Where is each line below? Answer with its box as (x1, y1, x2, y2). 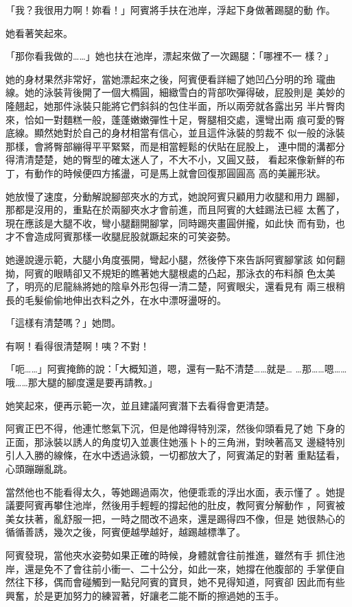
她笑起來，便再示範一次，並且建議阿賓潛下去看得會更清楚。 (5, 398, 274, 412)
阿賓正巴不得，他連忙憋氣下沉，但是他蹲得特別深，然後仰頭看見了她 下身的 (5, 421, 345, 436)
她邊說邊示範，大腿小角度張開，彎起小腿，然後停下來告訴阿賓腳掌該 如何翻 (5, 252, 345, 266)
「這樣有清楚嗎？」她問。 (5, 316, 121, 330)
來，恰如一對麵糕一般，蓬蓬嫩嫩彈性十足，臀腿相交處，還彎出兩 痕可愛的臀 (5, 112, 345, 126)
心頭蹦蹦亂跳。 (5, 462, 73, 476)
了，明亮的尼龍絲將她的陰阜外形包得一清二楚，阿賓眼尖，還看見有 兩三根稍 (5, 279, 345, 294)
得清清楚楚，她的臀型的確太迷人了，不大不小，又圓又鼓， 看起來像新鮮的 (5, 152, 336, 167)
